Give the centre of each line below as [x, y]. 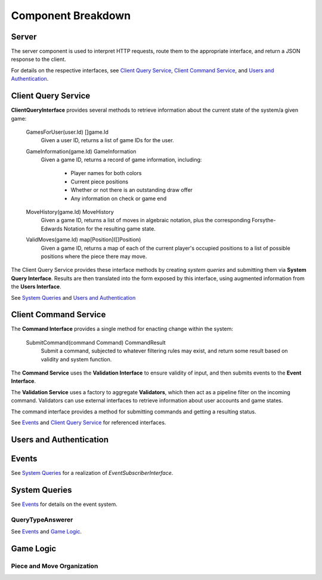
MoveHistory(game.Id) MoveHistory [70, 212]
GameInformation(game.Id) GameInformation [81, 151]
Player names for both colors [106, 173]
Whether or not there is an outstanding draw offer [132, 190]
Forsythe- [264, 220]
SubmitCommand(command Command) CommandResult [96, 342]
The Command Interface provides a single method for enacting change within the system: [122, 329]
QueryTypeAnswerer [42, 520]
